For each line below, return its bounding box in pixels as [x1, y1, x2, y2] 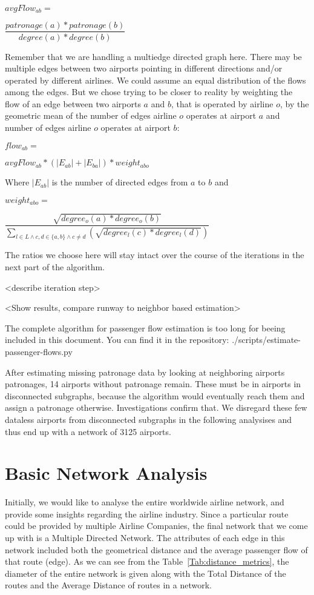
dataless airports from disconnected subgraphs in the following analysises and [5, 413, 292, 425]
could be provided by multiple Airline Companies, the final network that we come [5, 519, 308, 532]
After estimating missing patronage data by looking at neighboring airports [5, 365, 285, 378]
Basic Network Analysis [5, 460, 208, 485]
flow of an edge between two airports [5, 97, 141, 110]
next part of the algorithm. [5, 260, 105, 273]
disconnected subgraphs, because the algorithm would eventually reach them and [5, 389, 305, 402]
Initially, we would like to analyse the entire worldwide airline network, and [5, 496, 284, 508]
